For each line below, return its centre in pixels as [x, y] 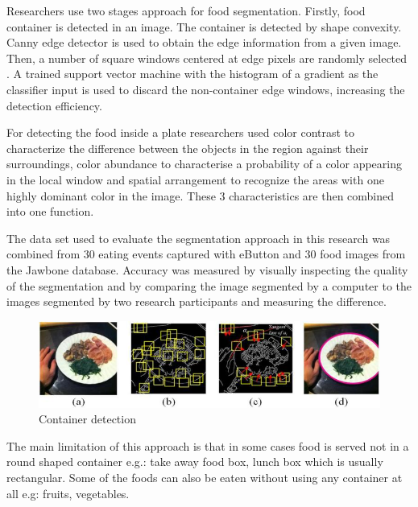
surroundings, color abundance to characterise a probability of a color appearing [204, 164]
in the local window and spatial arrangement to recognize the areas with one [195, 179]
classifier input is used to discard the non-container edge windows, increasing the [206, 89]
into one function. [50, 211]
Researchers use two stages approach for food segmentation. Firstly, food [186, 10]
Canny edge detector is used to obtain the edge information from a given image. [204, 42]
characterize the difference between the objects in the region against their [188, 148]
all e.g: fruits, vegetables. [68, 493]
